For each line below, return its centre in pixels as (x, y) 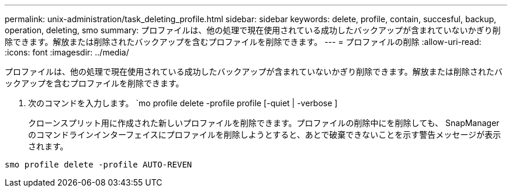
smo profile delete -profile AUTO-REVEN (98, 165)
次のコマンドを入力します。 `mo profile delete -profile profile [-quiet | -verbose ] (183, 103)
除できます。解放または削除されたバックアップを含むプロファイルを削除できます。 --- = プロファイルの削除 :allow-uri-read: (243, 42)
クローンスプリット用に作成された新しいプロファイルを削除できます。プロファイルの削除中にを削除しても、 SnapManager (264, 123)
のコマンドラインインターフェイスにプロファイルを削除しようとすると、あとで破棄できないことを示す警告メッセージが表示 (265, 135)
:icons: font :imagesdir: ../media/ (67, 52)
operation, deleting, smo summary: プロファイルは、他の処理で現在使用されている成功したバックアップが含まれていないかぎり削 (253, 30)
